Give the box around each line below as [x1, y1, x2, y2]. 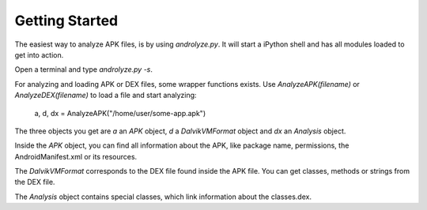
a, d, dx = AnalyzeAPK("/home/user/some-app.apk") [34, 108, 206, 118]
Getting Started [14, 12, 119, 29]
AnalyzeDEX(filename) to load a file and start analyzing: [14, 91, 197, 100]
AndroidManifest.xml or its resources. [14, 152, 138, 161]
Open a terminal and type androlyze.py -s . [14, 65, 153, 74]
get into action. [14, 50, 64, 59]
